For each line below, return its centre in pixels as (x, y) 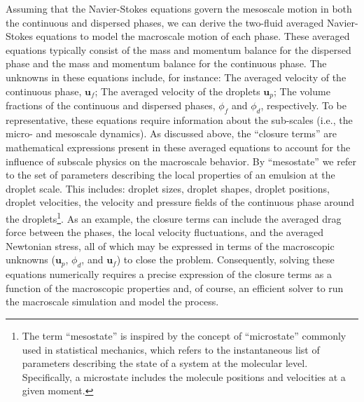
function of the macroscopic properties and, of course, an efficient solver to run (175, 287)
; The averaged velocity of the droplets (177, 91)
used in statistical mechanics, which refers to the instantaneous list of (171, 349)
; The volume (302, 91)
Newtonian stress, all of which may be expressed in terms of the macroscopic (170, 245)
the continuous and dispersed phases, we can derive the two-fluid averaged (165, 22)
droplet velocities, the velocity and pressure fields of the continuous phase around (180, 202)
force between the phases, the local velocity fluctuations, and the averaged (165, 232)
